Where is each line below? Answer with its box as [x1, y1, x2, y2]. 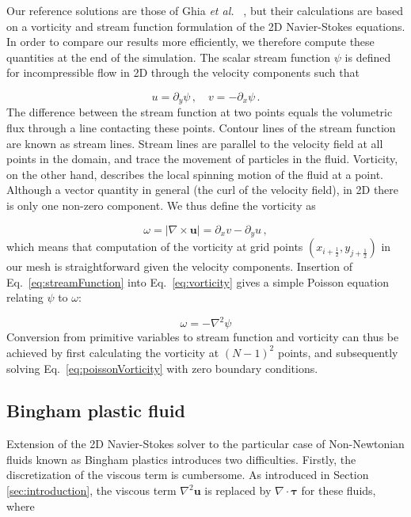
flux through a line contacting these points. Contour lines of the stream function [6, 120, 396, 136]
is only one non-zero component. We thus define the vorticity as [6, 196, 316, 213]
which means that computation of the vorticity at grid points [6, 238, 303, 255]
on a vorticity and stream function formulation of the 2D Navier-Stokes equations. [6, 17, 405, 34]
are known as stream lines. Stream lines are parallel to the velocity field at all [6, 135, 383, 151]
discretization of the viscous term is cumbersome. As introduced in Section [6, 466, 369, 483]
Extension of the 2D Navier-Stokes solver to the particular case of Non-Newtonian [6, 435, 405, 452]
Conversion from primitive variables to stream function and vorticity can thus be [6, 329, 399, 345]
